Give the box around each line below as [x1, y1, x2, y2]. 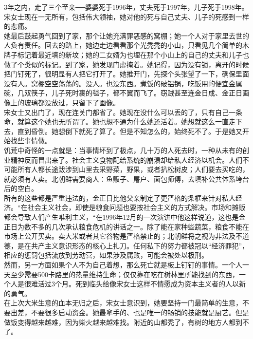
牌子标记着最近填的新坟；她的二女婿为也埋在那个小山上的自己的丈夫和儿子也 [4, 49, 249, 59]
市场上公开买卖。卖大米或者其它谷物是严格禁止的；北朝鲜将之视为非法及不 [4, 231, 242, 241]
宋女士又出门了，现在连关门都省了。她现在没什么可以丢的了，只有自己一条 [4, 107, 242, 117]
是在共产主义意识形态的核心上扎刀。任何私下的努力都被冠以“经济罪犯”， [17, 240, 249, 250]
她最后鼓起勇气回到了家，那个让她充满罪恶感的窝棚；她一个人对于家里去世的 [4, 30, 249, 40]
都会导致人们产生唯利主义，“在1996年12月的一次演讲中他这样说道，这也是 [4, 212, 239, 222]
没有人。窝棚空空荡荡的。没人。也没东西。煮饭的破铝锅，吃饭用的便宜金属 [4, 78, 242, 88]
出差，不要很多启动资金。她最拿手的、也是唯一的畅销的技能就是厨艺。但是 [10, 307, 249, 317]
